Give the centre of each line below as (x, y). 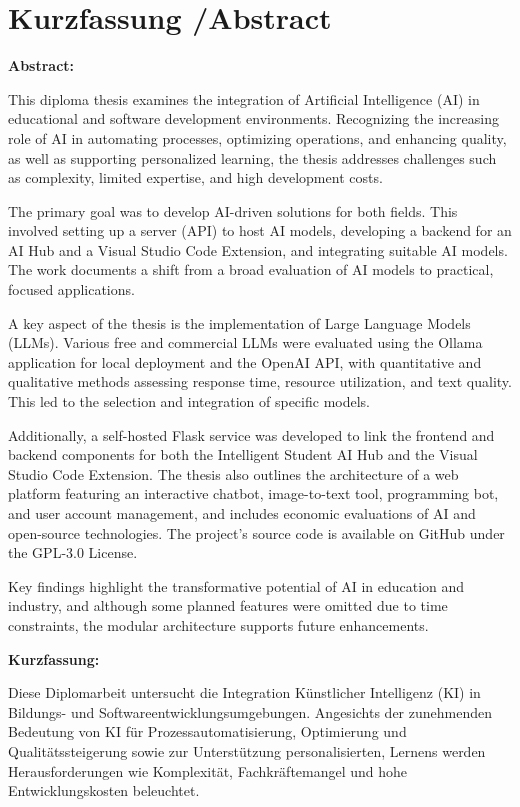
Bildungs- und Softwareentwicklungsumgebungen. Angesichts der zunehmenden (250, 711)
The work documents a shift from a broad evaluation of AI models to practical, (251, 269)
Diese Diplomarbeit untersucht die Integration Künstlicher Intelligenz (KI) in (244, 692)
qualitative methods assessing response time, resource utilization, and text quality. (260, 381)
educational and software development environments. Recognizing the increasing (253, 118)
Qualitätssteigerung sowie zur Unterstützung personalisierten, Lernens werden (247, 750)
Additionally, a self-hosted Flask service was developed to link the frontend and (251, 434)
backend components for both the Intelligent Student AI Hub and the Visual (243, 454)
